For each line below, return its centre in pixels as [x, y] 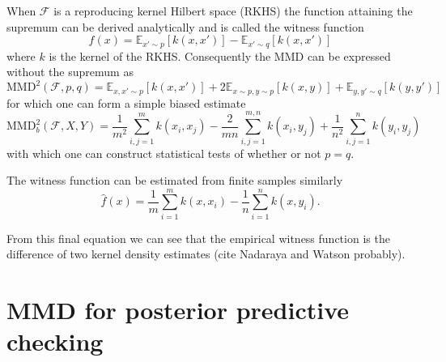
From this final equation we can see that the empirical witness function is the [198, 238]
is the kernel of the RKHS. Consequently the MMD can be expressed [220, 55]
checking [55, 341]
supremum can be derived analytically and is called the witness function [185, 26]
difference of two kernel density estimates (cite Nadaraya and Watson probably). [206, 254]
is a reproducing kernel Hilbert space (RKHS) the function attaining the [233, 11]
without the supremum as [70, 72]
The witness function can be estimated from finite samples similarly [175, 180]
